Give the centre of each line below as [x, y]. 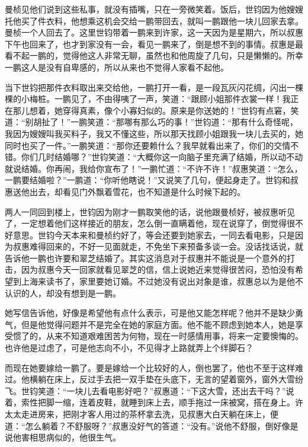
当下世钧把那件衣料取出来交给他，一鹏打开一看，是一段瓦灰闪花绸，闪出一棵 [154, 87]
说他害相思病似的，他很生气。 [63, 437]
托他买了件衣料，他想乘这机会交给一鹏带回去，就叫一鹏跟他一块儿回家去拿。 [154, 20]
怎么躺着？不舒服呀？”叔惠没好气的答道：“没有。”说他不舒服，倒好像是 [162, 425]
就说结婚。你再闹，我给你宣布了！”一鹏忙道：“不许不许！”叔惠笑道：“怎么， [154, 168]
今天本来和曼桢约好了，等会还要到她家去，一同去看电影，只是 [174, 234]
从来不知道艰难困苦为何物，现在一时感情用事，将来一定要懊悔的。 [174, 336]
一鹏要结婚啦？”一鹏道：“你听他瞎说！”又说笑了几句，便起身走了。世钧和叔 [152, 180]
